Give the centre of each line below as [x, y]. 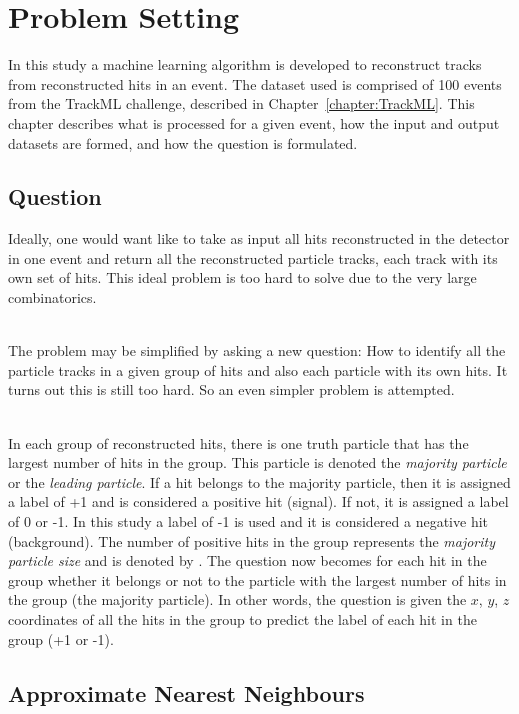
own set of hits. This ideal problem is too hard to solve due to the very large [242, 277]
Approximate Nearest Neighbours [186, 692]
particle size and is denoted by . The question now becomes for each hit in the [247, 560]
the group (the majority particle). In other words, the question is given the [237, 599]
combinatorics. [52, 297]
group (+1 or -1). [61, 638]
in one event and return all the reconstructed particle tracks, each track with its [253, 257]
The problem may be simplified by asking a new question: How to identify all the [257, 350]
